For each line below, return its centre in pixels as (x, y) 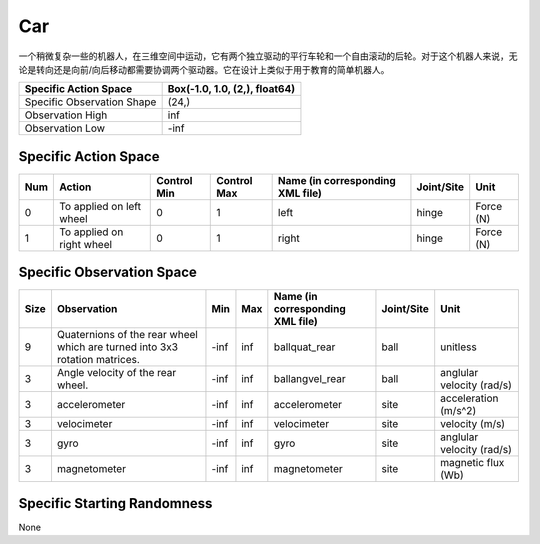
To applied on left (100, 206)
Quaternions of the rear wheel (127, 335)
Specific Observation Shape (90, 102)
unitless (458, 347)
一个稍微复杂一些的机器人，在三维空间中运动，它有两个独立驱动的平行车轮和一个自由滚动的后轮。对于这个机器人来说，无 (268, 56)
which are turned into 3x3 (117, 347)
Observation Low (64, 128)
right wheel (85, 244)
